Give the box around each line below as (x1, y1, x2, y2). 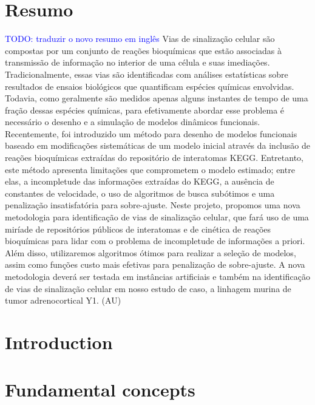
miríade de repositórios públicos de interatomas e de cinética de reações (5, 222, 271, 235)
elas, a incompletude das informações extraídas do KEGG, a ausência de (5, 175, 274, 188)
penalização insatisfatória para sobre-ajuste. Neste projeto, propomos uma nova (5, 199, 300, 211)
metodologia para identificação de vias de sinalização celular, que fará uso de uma (5, 211, 309, 223)
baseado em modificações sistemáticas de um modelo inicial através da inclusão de (5, 139, 310, 152)
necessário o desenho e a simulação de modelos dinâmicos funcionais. (5, 115, 260, 128)
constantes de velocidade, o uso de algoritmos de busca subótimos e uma (5, 186, 275, 199)
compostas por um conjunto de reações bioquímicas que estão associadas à (5, 44, 282, 56)
